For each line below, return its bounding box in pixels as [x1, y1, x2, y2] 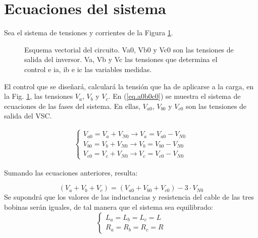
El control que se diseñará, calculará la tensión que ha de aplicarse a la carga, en [4, 81, 254, 91]
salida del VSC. [4, 110, 52, 121]
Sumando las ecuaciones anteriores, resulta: [4, 167, 138, 177]
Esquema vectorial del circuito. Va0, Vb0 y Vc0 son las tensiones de [24, 44, 234, 54]
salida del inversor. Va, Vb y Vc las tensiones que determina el [24, 54, 218, 65]
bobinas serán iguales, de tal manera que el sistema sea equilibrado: [4, 202, 213, 212]
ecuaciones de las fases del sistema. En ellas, [4, 100, 141, 111]
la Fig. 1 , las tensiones [4, 91, 73, 101]
